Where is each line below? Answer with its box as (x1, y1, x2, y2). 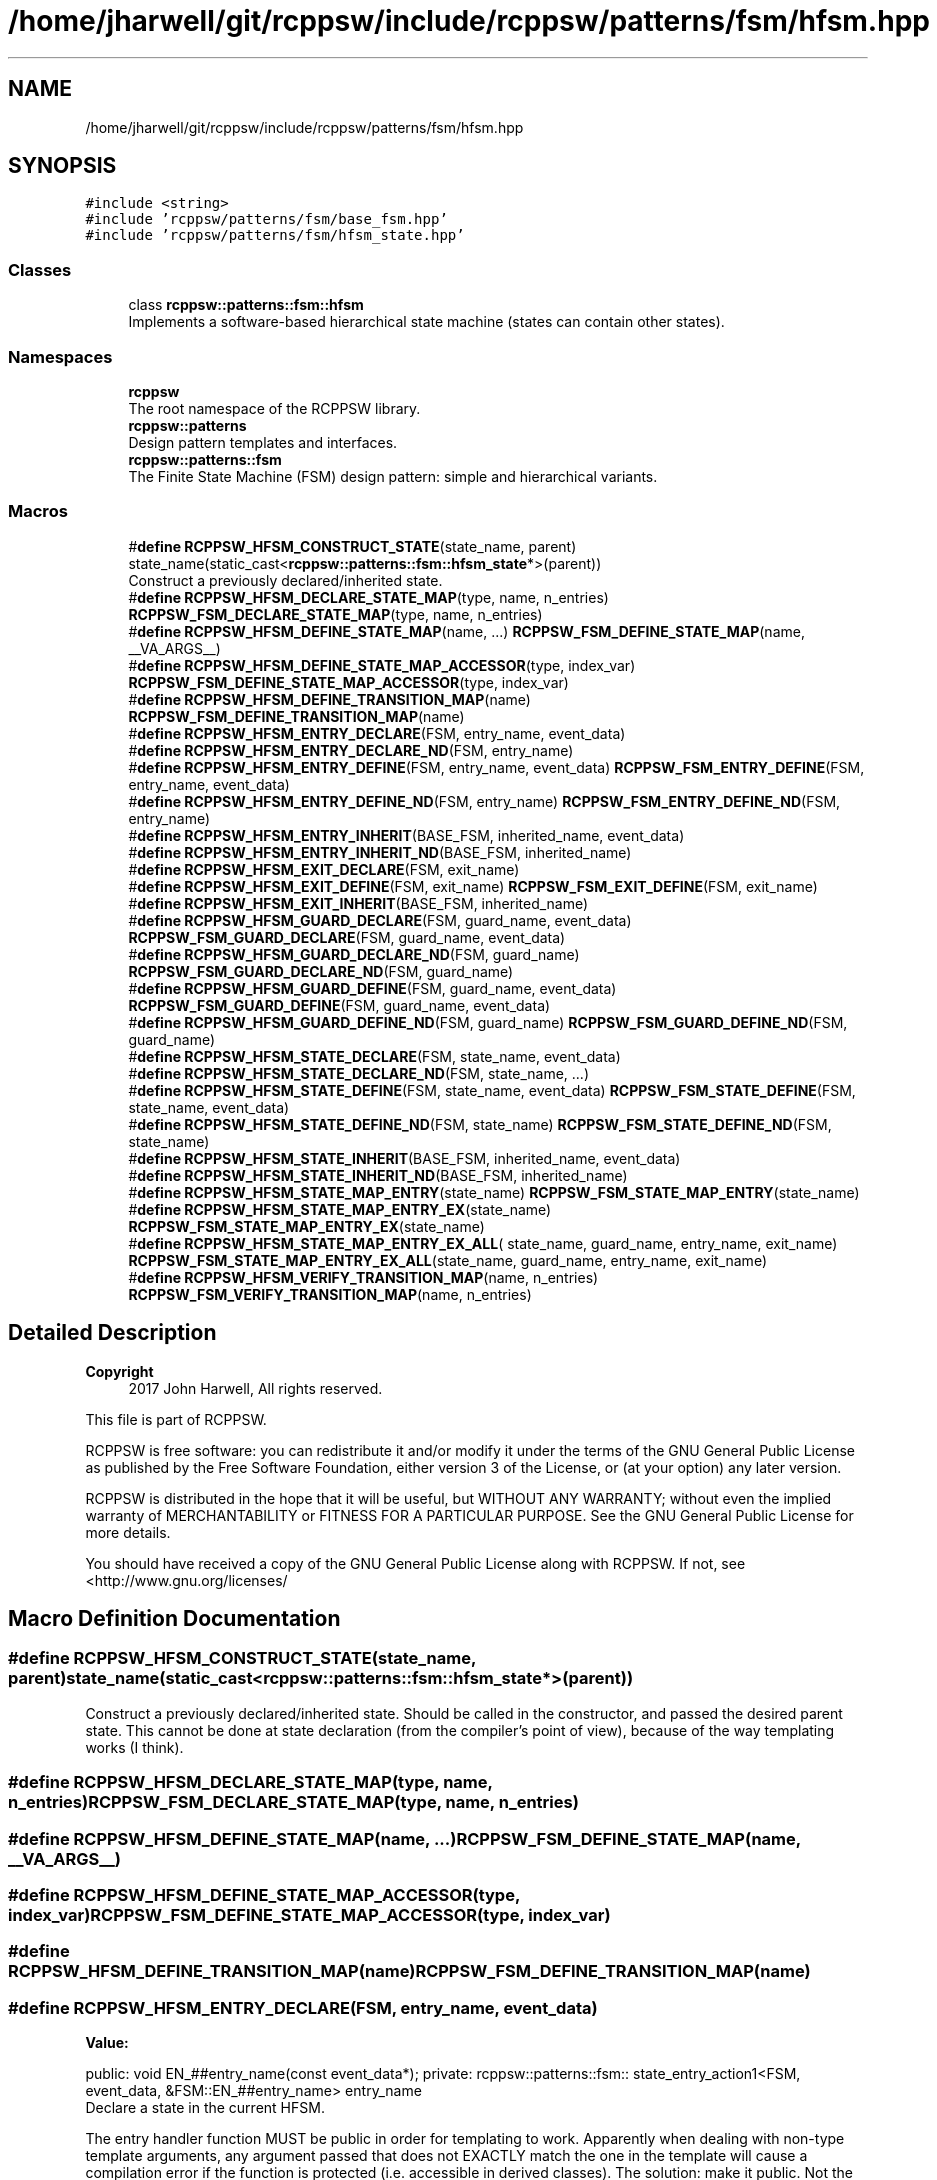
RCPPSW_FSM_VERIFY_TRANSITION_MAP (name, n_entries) (128, 1285, 532, 1303)
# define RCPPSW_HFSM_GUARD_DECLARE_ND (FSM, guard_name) (128, 945, 580, 963)
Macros (8, 501, 68, 522)
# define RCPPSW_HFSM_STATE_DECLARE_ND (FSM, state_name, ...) (128, 1064, 590, 1082)
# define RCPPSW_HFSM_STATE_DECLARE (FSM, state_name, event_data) (128, 1047, 621, 1065)
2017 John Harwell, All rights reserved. (128, 1379, 383, 1397)
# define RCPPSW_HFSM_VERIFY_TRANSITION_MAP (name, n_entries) (128, 1268, 599, 1286)
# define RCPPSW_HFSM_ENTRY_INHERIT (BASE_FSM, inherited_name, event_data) (128, 826, 685, 844)
